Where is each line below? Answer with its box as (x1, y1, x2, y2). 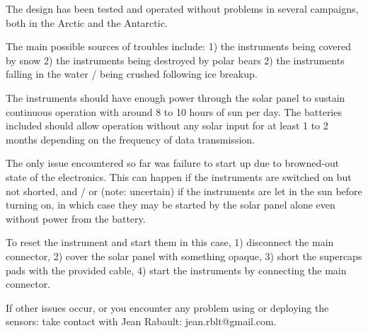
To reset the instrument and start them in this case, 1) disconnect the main (6, 235, 334, 250)
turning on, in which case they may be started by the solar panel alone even (6, 197, 335, 212)
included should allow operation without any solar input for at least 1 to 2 (6, 118, 328, 133)
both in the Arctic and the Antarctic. (6, 15, 168, 30)
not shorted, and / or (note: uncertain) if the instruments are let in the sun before (6, 183, 362, 198)
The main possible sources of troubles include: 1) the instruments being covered (6, 39, 351, 54)
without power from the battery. (6, 211, 146, 226)
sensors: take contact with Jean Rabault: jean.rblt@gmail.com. (6, 314, 277, 329)
